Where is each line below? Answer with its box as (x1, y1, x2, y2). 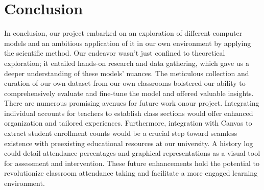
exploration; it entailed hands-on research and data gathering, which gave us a (4, 57, 249, 68)
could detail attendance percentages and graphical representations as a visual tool (4, 148, 260, 158)
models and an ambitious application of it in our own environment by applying (4, 37, 251, 48)
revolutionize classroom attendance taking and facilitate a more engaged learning (4, 168, 258, 178)
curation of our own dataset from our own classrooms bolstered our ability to (4, 78, 246, 88)
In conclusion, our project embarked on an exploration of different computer (4, 28, 243, 38)
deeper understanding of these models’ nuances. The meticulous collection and (4, 67, 249, 78)
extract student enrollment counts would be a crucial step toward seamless (4, 128, 237, 138)
